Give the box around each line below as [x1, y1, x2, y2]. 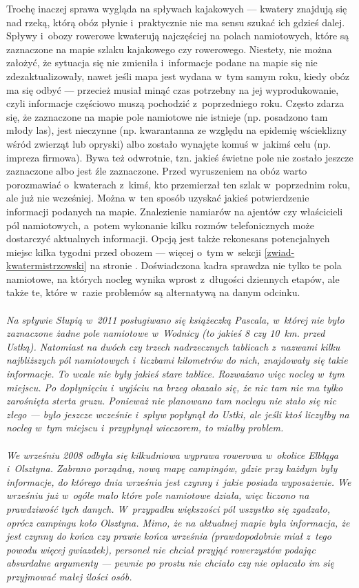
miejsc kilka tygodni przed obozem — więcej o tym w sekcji [6, 244, 261, 259]
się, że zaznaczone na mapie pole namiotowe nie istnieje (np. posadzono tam [6, 109, 328, 124]
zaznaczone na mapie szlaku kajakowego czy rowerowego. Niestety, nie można [6, 41, 332, 56]
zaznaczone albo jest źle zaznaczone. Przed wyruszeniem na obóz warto [6, 164, 307, 178]
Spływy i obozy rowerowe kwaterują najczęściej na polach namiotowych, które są [6, 28, 349, 43]
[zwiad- [264, 244, 295, 259]
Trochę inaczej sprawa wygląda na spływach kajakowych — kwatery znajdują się [6, 1, 347, 15]
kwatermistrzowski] [6, 258, 87, 273]
